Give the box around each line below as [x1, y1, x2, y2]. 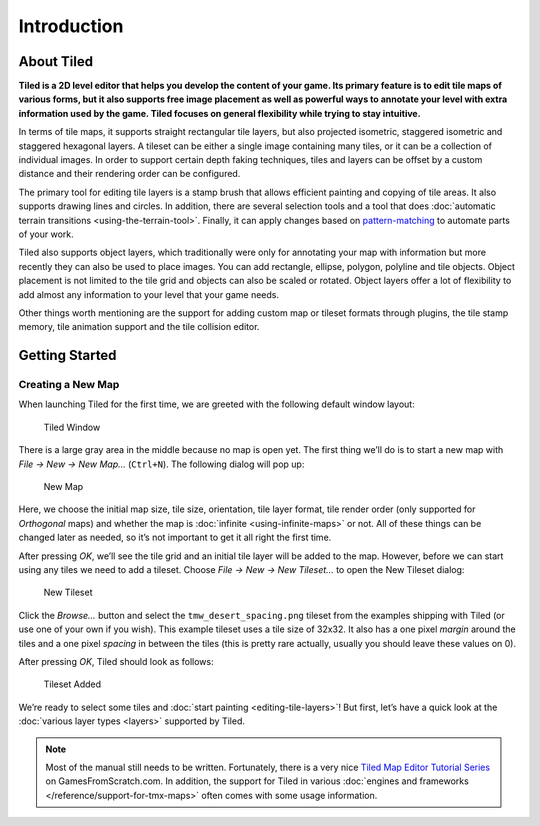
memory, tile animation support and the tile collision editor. [18, 321, 260, 333]
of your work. [18, 228, 74, 240]
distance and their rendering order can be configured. [18, 168, 241, 180]
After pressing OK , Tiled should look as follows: [18, 655, 214, 667]
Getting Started [18, 347, 117, 364]
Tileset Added [43, 678, 102, 690]
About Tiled [18, 53, 94, 70]
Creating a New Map [18, 378, 120, 392]
